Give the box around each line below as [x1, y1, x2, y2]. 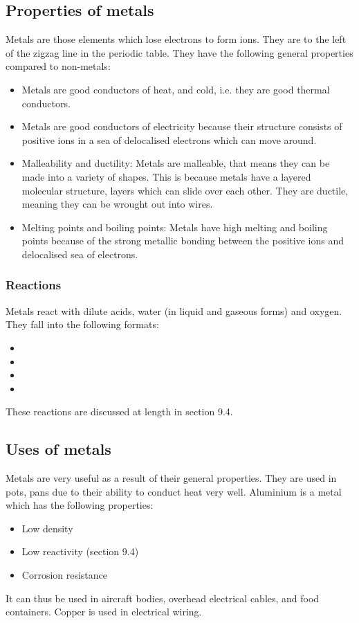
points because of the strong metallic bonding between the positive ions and [21, 233, 344, 248]
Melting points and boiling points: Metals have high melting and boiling [21, 219, 328, 234]
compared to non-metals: [6, 59, 111, 73]
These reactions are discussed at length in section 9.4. [6, 404, 233, 419]
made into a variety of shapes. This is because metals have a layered [21, 169, 311, 183]
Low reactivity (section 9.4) [21, 544, 139, 559]
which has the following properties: [6, 498, 154, 512]
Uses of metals [6, 438, 111, 460]
